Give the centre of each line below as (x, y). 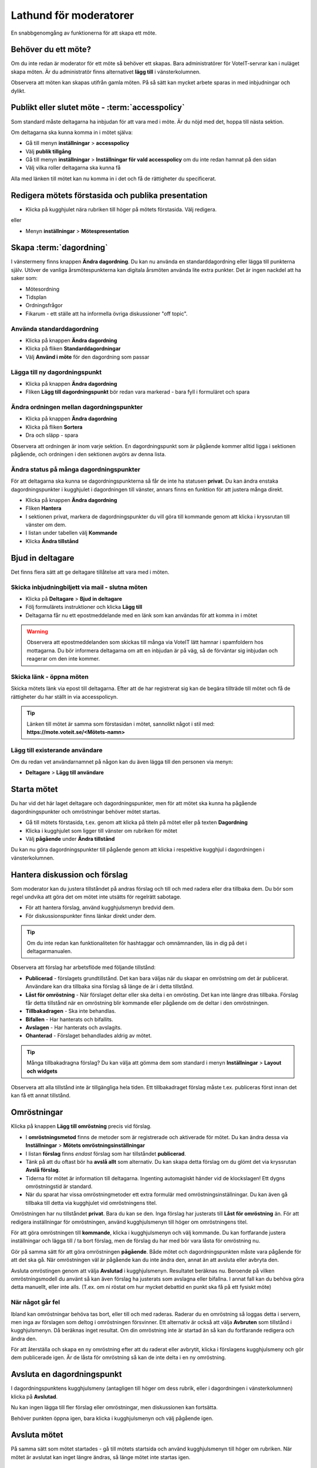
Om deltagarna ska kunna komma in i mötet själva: (72, 132)
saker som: (24, 278)
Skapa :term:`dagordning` (59, 248)
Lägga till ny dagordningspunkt (56, 372)
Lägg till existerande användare (57, 750)
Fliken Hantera (43, 509)
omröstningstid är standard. (59, 1187)
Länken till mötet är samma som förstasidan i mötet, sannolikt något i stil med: (121, 724)
